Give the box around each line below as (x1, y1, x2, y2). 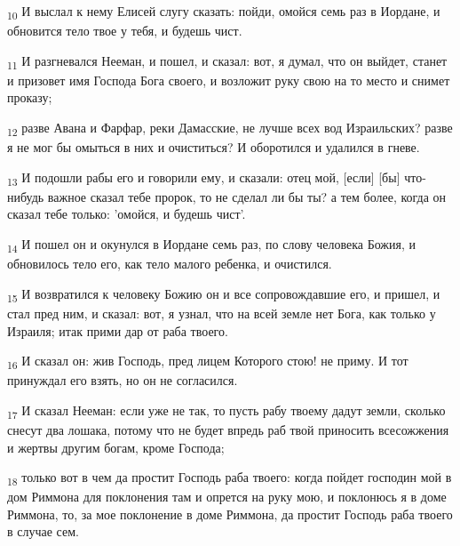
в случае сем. (7, 522, 79, 541)
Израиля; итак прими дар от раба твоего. (7, 321, 228, 340)
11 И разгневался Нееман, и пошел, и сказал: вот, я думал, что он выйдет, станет (7, 51, 448, 72)
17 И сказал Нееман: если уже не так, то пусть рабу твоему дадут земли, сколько (7, 400, 446, 422)
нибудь (7, 187, 44, 205)
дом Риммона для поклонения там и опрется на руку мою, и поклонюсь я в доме (7, 487, 447, 506)
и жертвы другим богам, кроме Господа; (7, 438, 225, 456)
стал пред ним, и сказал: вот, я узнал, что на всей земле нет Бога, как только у (7, 303, 436, 322)
